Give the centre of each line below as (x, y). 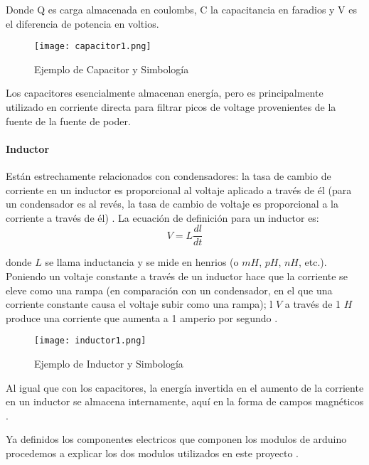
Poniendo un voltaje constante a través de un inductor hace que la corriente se (177, 276)
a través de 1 (313, 304)
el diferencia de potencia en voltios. (82, 23)
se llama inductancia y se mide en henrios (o (142, 262)
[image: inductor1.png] (90, 341)
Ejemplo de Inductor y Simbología (109, 364)
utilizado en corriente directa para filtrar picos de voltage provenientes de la (171, 107)
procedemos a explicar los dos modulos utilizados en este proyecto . (152, 453)
